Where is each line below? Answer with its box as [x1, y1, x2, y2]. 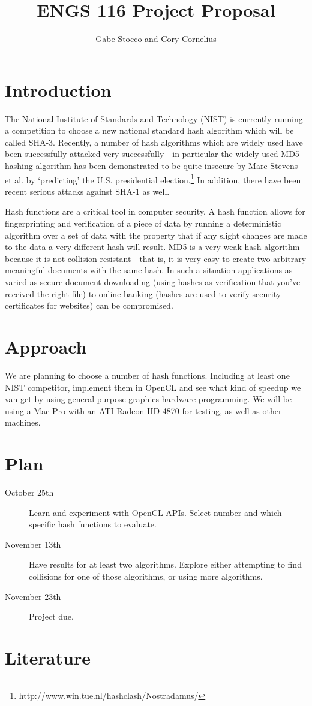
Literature [5, 645, 91, 669]
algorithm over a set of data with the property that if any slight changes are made [5, 228, 307, 241]
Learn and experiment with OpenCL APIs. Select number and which [29, 506, 282, 518]
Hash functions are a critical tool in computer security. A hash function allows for [5, 205, 305, 218]
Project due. [29, 610, 74, 623]
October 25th [5, 486, 54, 499]
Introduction [5, 77, 112, 102]
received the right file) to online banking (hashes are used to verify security [5, 287, 281, 300]
